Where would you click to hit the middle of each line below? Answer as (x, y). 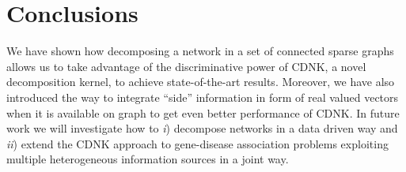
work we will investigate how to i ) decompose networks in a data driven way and (202, 128)
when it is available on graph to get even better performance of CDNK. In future (203, 112)
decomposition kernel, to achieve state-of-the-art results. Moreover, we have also (201, 82)
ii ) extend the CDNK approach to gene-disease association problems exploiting (197, 143)
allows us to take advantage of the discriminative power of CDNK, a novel (186, 66)
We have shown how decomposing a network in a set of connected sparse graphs (200, 51)
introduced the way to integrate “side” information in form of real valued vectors (203, 97)
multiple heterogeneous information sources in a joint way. (148, 159)
